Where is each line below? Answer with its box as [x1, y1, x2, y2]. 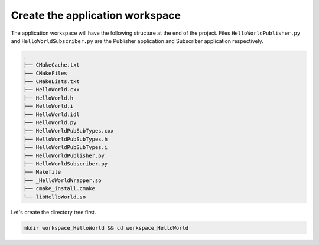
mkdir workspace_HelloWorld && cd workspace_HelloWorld [23, 224, 189, 231]
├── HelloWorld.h [23, 94, 74, 101]
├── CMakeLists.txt [23, 78, 80, 85]
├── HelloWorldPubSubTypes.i [23, 144, 108, 151]
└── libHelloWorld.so [23, 193, 86, 200]
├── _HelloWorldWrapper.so [23, 177, 102, 184]
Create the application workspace [11, 9, 181, 22]
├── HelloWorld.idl [23, 111, 80, 118]
